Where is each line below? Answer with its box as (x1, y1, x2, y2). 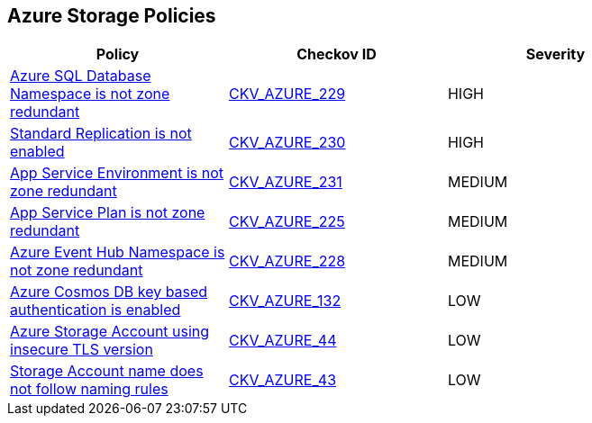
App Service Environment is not (10, 164, 223, 183)
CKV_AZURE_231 (228, 173, 342, 192)
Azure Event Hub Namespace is (10, 243, 225, 262)
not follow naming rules (10, 380, 168, 399)
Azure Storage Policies (7, 4, 216, 27)
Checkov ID (296, 45, 377, 64)
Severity (525, 45, 586, 64)
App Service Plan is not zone (10, 203, 205, 222)
